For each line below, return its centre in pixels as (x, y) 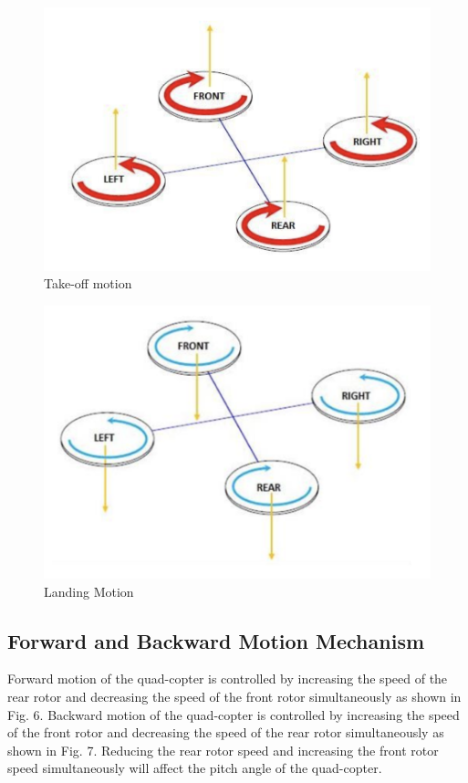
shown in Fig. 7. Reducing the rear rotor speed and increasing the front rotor (223, 750)
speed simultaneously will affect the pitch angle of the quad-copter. (195, 768)
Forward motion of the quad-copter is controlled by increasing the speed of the (228, 679)
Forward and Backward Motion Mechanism (216, 640)
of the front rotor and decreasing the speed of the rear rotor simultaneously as (226, 732)
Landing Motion (89, 591)
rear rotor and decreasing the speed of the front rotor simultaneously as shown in (234, 696)
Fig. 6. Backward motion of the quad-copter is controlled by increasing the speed (234, 714)
